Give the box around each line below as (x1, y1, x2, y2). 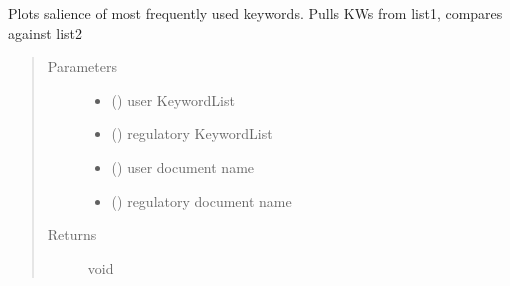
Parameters (47, 56, 117, 77)
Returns (47, 224, 97, 245)
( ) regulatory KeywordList (111, 123, 273, 144)
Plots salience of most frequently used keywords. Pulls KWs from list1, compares (8, 3, 503, 23)
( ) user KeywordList (111, 89, 235, 110)
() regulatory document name (111, 190, 292, 211)
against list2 (8, 22, 83, 43)
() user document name (111, 156, 255, 177)
